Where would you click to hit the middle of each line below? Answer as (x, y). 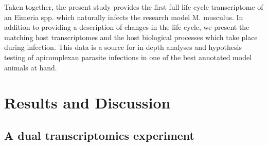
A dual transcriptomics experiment (99, 135)
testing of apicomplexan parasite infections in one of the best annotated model (128, 57)
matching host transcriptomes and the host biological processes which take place (131, 37)
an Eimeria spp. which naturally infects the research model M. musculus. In (124, 17)
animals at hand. (31, 67)
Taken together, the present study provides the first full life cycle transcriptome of (134, 7)
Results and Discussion (87, 103)
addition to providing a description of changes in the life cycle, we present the (127, 27)
